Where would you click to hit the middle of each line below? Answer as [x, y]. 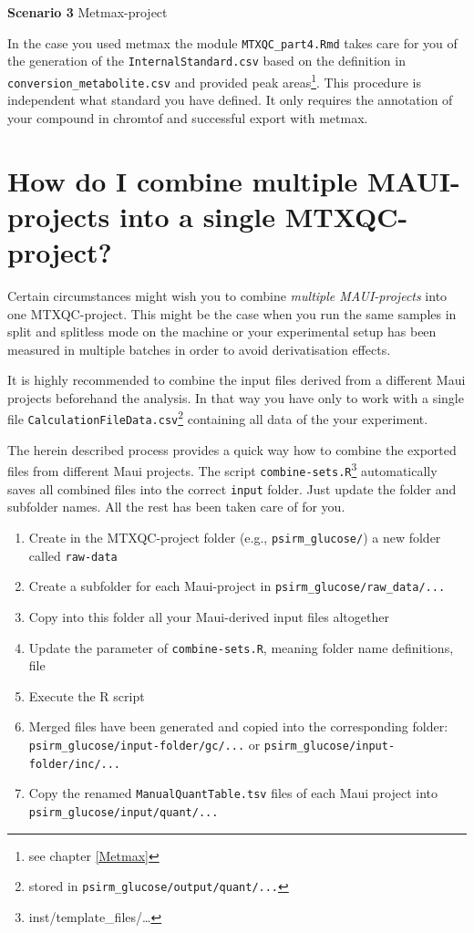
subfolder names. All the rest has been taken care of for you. [176, 507]
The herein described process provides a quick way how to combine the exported [232, 449]
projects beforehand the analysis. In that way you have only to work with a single [236, 397]
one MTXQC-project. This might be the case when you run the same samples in [232, 313]
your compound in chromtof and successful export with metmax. [188, 117]
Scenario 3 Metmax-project [88, 12]
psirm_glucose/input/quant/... [124, 812]
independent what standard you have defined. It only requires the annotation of [230, 100]
